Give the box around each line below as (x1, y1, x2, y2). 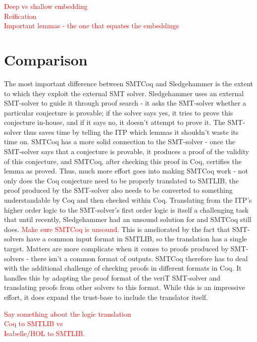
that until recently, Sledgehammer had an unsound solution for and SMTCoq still (4, 214, 252, 225)
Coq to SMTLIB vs (4, 318, 63, 329)
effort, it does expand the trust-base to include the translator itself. (4, 291, 208, 302)
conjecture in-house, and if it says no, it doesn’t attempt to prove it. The (4, 117, 225, 127)
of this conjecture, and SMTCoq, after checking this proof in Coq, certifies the (4, 156, 242, 166)
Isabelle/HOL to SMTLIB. (4, 328, 85, 338)
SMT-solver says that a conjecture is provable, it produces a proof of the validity (4, 146, 249, 157)
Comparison (4, 49, 88, 69)
